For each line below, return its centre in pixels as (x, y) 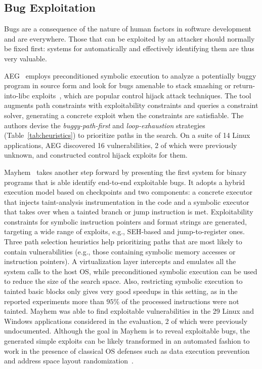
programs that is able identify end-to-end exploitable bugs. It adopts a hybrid (125, 182)
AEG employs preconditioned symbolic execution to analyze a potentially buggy (130, 75)
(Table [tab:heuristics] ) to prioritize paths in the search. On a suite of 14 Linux (127, 135)
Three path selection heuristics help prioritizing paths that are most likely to (123, 242)
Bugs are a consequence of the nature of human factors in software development (128, 29)
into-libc (17, 95)
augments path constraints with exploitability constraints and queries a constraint (131, 105)
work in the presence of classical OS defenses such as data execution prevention (127, 350)
